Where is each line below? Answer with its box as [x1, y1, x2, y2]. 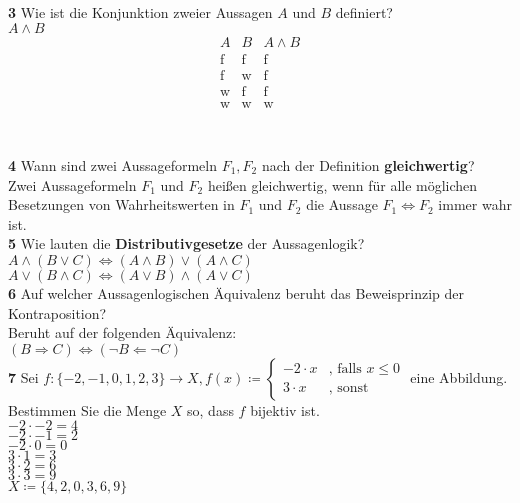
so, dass [187, 399, 234, 420]
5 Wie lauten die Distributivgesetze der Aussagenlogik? [8, 233, 365, 254]
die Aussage [306, 194, 378, 215]
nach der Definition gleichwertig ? [261, 154, 475, 175]
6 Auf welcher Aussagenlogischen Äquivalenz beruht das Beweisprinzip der [8, 282, 464, 303]
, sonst [328, 381, 369, 396]
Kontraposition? [8, 302, 107, 323]
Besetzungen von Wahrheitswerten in [8, 194, 235, 215]
